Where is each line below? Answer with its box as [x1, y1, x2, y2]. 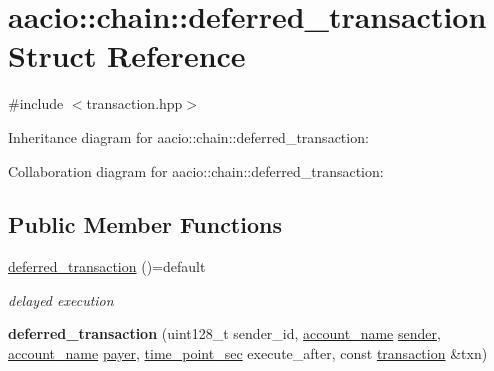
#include [8, 93, 64, 114]
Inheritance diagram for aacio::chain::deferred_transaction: [8, 126, 369, 147]
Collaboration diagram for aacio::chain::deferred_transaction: [8, 160, 384, 181]
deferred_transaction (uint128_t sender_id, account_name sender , [8, 323, 441, 344]
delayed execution [8, 289, 114, 310]
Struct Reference [8, 35, 246, 76]
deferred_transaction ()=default [8, 256, 206, 277]
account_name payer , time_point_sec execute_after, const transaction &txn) [8, 343, 488, 364]
